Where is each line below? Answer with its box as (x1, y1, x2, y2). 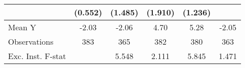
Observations (8, 36, 54, 47)
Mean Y (8, 21, 37, 33)
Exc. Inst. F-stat (8, 50, 66, 62)
